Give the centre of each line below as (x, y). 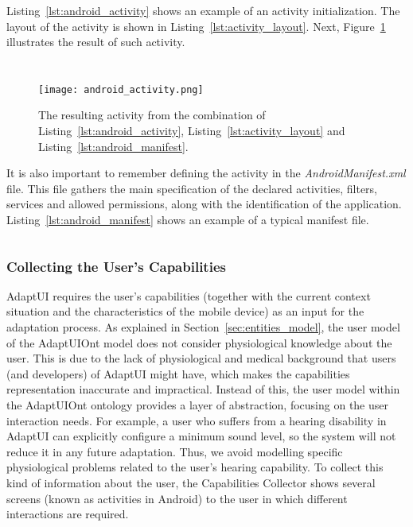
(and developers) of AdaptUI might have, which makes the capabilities (178, 373)
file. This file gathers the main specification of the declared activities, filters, (192, 188)
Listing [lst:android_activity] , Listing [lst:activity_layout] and (192, 131)
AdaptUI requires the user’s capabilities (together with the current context (189, 295)
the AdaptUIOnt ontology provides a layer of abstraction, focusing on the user (197, 404)
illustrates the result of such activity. (96, 42)
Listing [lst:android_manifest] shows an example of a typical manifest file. (188, 219)
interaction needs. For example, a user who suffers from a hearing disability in (197, 420)
